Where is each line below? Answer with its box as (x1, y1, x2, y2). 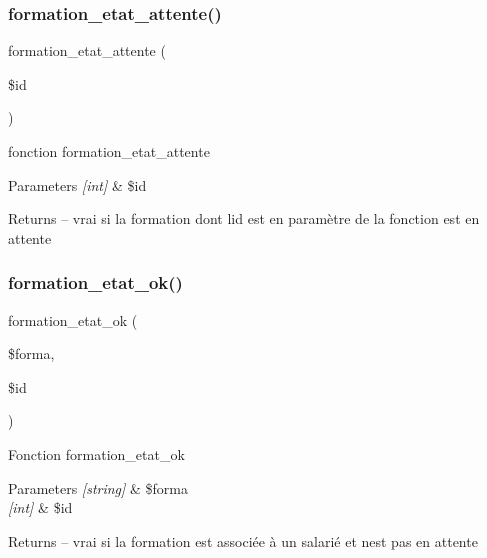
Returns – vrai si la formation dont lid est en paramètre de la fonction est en (8, 208, 480, 229)
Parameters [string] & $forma (8, 477, 188, 498)
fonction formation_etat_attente (8, 141, 210, 161)
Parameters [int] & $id (8, 174, 147, 195)
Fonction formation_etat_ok (8, 443, 185, 464)
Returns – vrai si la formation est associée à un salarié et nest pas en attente (8, 530, 478, 551)
